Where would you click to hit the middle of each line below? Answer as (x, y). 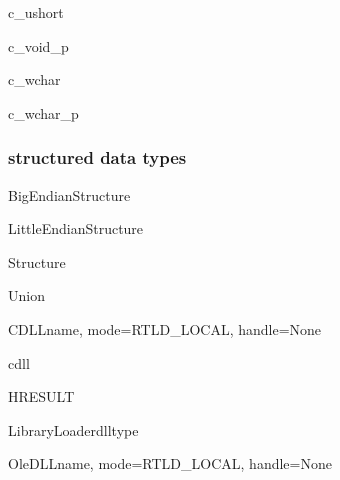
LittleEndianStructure (76, 228)
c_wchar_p (43, 112)
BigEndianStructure (69, 194)
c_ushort (36, 12)
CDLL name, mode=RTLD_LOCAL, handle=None (165, 328)
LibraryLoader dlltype (73, 429)
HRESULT (41, 396)
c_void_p (38, 45)
